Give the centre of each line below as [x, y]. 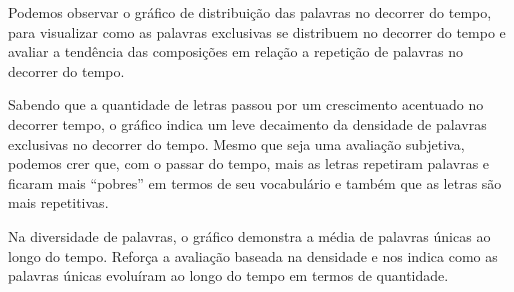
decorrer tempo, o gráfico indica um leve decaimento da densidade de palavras [247, 123]
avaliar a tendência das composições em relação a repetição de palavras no [236, 51]
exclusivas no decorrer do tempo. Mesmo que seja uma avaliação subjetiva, [236, 143]
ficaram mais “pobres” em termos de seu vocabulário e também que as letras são [255, 182]
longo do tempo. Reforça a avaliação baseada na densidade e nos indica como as [253, 255]
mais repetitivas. [58, 202]
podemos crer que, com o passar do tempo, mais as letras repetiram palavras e [249, 163]
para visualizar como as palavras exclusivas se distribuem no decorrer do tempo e [257, 31]
